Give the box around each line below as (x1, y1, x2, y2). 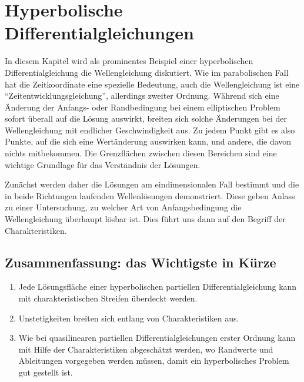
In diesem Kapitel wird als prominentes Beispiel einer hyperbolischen (5, 55, 253, 67)
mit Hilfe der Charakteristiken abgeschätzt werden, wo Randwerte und (18, 343, 273, 355)
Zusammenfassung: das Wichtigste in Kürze (5, 253, 276, 271)
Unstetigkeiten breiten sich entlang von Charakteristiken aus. (18, 311, 239, 324)
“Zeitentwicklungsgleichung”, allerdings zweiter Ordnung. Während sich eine (5, 89, 279, 102)
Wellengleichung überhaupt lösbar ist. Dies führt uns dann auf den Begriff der (5, 213, 286, 225)
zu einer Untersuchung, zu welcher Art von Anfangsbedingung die (5, 201, 242, 213)
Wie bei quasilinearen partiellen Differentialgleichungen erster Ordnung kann (18, 331, 296, 344)
